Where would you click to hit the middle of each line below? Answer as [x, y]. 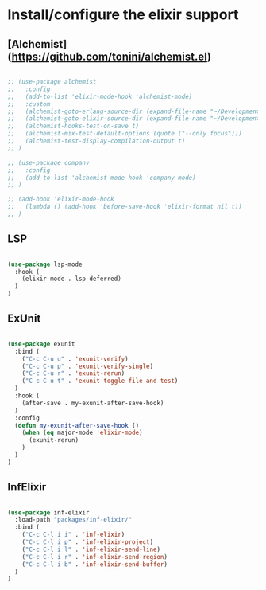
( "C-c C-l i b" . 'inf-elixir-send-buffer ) [95, 564]
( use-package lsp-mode [45, 264]
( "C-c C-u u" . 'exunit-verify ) [75, 359]
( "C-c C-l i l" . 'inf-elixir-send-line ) [91, 549]
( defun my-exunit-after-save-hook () [77, 425]
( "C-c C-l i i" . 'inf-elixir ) [73, 535]
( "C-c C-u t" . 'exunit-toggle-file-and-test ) [100, 381]
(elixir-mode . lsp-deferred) [72, 279]
